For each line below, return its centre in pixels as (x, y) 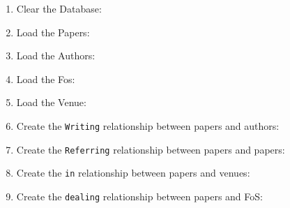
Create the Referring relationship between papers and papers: (151, 149)
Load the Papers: (53, 32)
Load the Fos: (46, 79)
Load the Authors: (56, 55)
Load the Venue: (51, 102)
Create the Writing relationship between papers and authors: (148, 125)
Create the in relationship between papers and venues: (133, 173)
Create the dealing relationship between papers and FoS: (139, 196)
